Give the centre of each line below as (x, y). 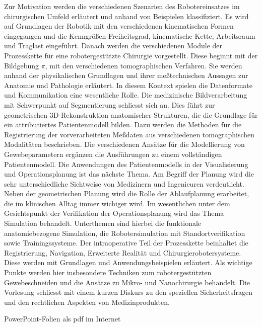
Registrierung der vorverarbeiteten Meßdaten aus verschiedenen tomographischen (129, 134)
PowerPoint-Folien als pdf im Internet (62, 319)
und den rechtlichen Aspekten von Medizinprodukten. (87, 302)
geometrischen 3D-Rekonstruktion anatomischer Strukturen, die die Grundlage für (131, 114)
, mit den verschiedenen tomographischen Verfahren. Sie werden (144, 65)
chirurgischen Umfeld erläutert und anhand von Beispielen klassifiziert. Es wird (126, 16)
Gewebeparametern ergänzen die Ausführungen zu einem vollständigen (113, 154)
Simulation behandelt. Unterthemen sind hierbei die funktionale (103, 223)
